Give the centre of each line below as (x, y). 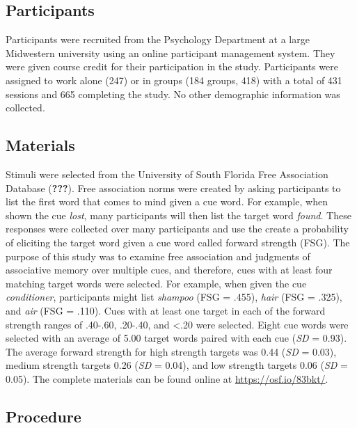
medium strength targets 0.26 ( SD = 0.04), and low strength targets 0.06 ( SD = (177, 365)
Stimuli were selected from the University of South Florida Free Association (167, 174)
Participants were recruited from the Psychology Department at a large (158, 39)
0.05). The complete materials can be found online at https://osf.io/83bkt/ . (167, 378)
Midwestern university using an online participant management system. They (170, 53)
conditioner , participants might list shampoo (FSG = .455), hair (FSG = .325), (174, 297)
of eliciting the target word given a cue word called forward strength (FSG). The (178, 242)
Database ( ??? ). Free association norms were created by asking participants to (173, 188)
